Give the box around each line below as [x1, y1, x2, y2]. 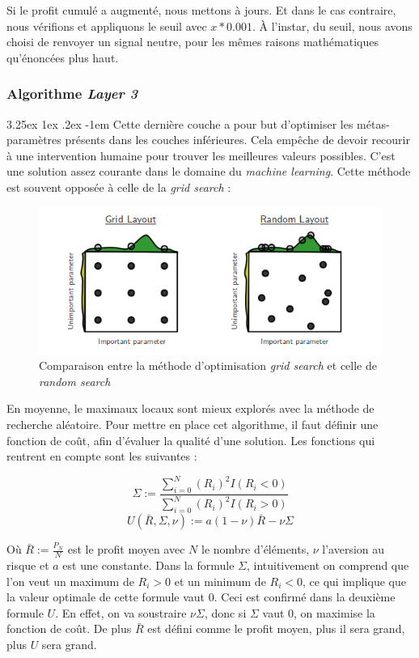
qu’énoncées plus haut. [6, 49, 119, 66]
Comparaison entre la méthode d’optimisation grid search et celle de [39, 357, 377, 374]
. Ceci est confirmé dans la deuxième [214, 588, 396, 605]
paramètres [6, 131, 61, 148]
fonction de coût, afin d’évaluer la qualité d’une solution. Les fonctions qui [6, 431, 375, 448]
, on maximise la [294, 604, 375, 621]
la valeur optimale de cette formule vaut [6, 588, 205, 605]
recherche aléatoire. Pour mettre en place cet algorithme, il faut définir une [6, 415, 379, 432]
